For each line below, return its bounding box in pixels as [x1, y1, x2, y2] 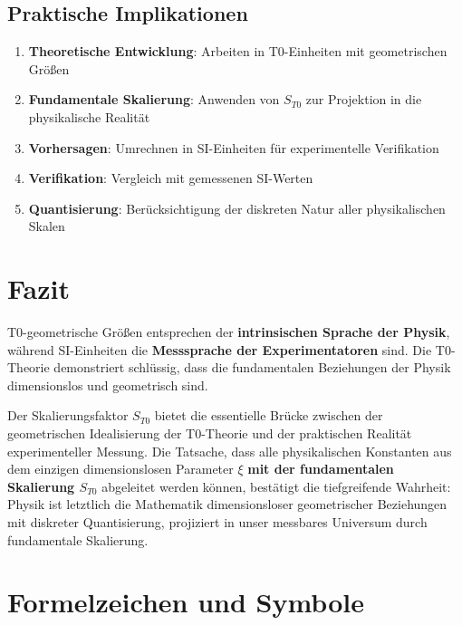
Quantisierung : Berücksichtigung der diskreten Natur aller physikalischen [28, 198, 446, 217]
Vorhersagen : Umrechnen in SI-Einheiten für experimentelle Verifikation [28, 138, 439, 157]
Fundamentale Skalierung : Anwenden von [28, 90, 280, 109]
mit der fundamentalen [247, 459, 394, 478]
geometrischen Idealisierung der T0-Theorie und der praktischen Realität [7, 424, 412, 443]
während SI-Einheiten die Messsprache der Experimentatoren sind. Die [7, 340, 432, 359]
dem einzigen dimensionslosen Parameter [7, 459, 234, 478]
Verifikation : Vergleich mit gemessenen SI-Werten [28, 168, 313, 187]
